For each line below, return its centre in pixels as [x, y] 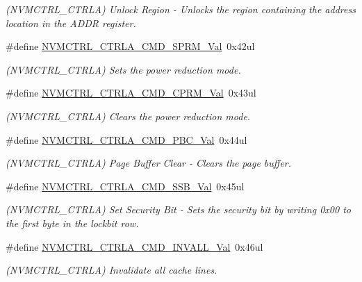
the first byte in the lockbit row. [72, 223]
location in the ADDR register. [71, 23]
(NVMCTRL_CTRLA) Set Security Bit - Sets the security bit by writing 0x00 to [178, 209]
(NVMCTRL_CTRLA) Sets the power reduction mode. [123, 69]
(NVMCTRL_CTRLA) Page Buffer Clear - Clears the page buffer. [149, 163]
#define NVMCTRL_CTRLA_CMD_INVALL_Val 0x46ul [134, 246]
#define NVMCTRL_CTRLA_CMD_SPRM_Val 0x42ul [130, 46]
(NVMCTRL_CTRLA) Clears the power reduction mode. [128, 116]
